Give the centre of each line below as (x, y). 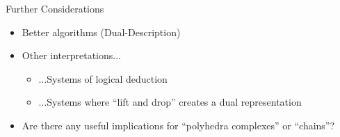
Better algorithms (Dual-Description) (101, 32)
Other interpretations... (71, 55)
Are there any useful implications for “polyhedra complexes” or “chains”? (178, 125)
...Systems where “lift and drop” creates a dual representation (170, 102)
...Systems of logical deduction (103, 78)
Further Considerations (55, 8)
